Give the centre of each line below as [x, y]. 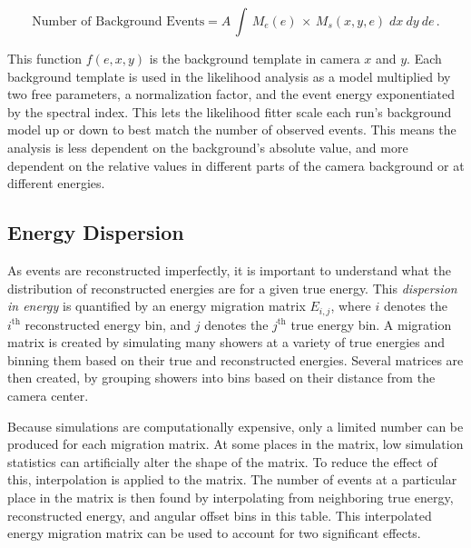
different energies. [56, 183]
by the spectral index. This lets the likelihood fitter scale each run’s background [230, 111]
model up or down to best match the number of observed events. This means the [232, 130]
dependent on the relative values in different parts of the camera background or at [236, 165]
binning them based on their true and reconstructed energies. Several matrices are [235, 359]
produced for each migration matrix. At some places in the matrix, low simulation [235, 444]
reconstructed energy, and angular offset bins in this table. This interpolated [220, 515]
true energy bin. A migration [371, 324]
